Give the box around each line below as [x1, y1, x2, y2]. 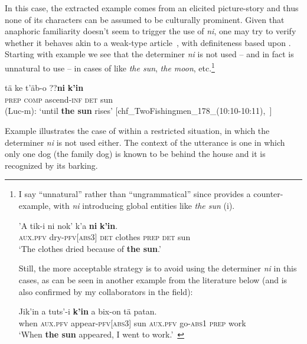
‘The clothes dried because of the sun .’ [18, 242, 161, 254]
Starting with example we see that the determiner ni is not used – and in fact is [5, 48, 294, 60]
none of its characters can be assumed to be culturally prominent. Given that [5, 13, 285, 25]
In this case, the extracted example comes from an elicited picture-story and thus [5, 2, 299, 14]
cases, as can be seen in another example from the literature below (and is [18, 273, 288, 286]
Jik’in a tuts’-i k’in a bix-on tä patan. [18, 305, 157, 317]
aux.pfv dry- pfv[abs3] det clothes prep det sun [18, 231, 191, 243]
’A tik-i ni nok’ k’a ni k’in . [18, 219, 118, 231]
